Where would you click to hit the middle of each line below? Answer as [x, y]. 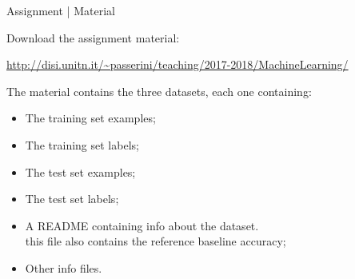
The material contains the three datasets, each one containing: [159, 91]
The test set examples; [80, 171]
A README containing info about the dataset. [142, 225]
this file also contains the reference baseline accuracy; [156, 241]
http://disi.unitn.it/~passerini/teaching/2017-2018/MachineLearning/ [177, 64]
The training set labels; [82, 144]
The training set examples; [90, 118]
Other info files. [64, 267]
